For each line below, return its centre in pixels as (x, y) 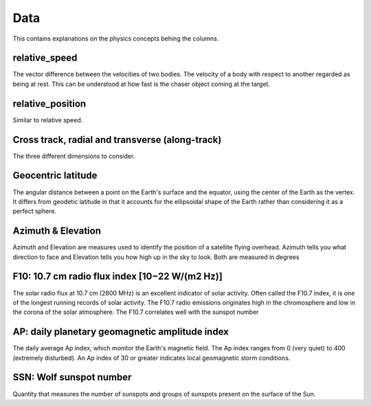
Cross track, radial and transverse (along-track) (117, 140)
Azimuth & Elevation (57, 231)
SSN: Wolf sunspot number (72, 377)
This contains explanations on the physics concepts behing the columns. (116, 38)
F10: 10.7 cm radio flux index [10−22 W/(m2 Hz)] (117, 277)
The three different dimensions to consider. (74, 156)
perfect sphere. (35, 211)
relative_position (49, 103)
